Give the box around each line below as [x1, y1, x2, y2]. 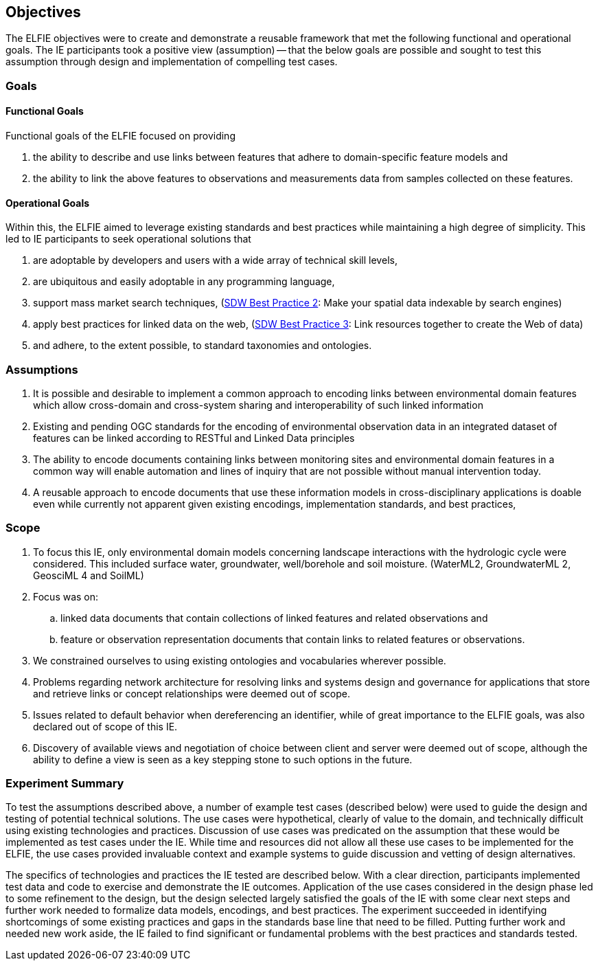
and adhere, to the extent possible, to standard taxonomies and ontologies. [33, 339, 372, 352]
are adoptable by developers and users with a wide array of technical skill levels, [33, 254, 398, 267]
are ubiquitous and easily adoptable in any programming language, [33, 276, 335, 288]
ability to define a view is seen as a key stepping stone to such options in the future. [33, 753, 413, 765]
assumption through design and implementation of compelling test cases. [5, 56, 338, 68]
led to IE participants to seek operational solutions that [5, 233, 251, 245]
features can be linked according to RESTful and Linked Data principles [33, 431, 355, 444]
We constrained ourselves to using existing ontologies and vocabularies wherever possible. [33, 654, 446, 666]
